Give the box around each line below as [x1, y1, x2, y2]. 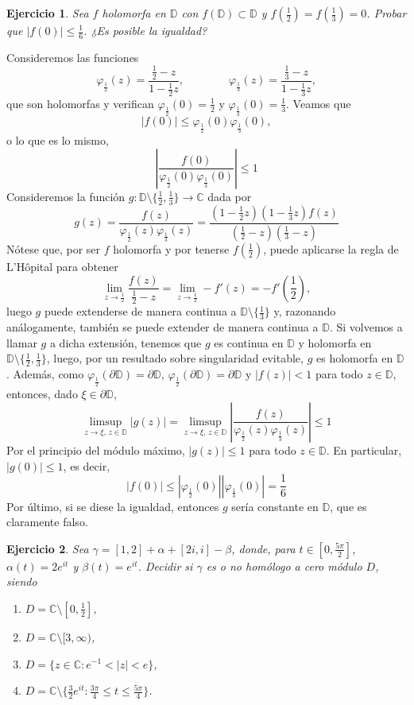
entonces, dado [6, 385, 78, 402]
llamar [6, 334, 37, 351]
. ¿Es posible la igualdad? [83, 22, 207, 38]
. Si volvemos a [329, 319, 403, 335]
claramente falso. [6, 513, 88, 530]
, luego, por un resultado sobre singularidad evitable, [46, 350, 304, 366]
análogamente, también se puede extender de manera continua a [6, 319, 319, 335]
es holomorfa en [316, 350, 393, 366]
